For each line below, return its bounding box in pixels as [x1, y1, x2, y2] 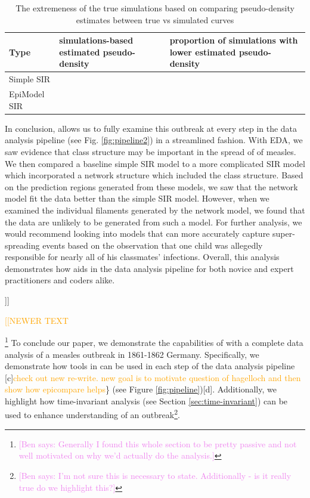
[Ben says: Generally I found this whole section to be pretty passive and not [18, 437, 297, 450]
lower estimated [169, 45, 236, 58]
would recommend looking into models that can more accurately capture [5, 227, 270, 240]
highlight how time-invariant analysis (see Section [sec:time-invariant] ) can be [5, 394, 288, 407]
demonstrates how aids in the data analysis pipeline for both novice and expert [5, 262, 294, 274]
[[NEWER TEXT [5, 314, 69, 326]
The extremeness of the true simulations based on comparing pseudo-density [15, 2, 294, 14]
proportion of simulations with [169, 34, 298, 47]
